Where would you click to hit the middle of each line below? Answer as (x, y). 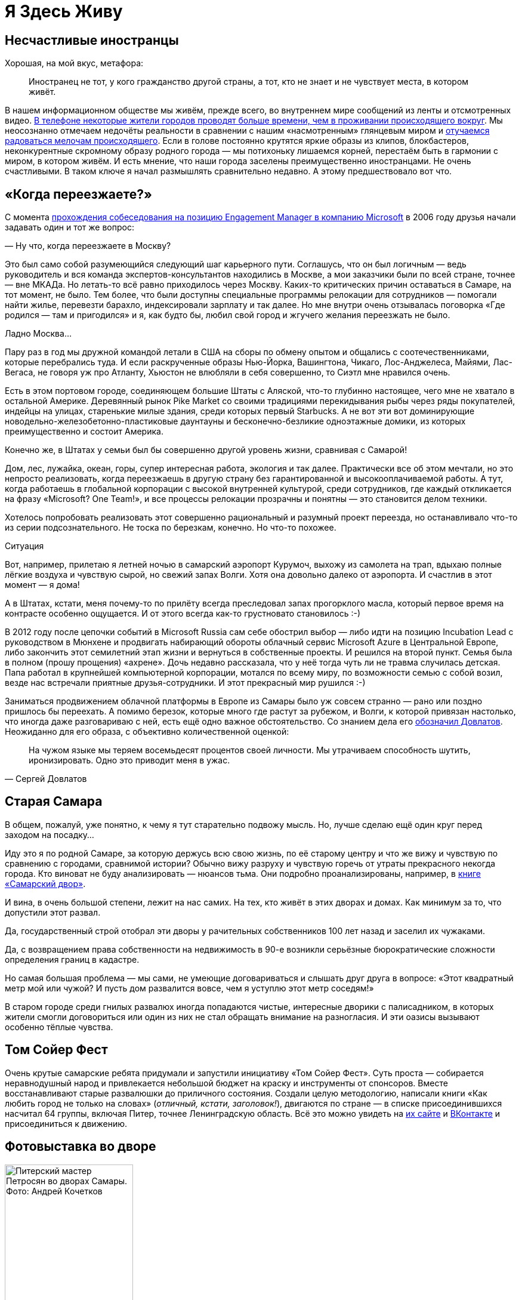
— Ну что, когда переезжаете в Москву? (88, 246)
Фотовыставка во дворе (81, 1147)
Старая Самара (54, 802)
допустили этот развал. (53, 912)
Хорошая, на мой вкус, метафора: (74, 63)
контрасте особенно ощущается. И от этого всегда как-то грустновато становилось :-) (183, 614)
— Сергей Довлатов (46, 779)
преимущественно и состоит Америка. (84, 432)
